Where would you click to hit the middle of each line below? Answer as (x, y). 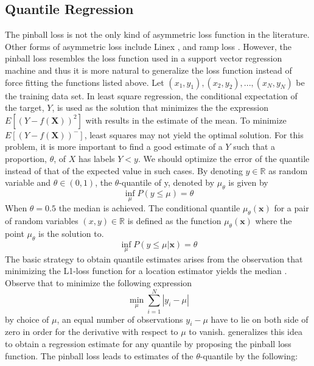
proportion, (26, 158)
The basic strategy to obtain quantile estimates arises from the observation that (154, 259)
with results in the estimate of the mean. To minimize (186, 120)
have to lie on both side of (260, 319)
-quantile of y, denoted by (167, 182)
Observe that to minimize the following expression (99, 282)
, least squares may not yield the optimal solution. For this (194, 134)
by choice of (27, 319)
